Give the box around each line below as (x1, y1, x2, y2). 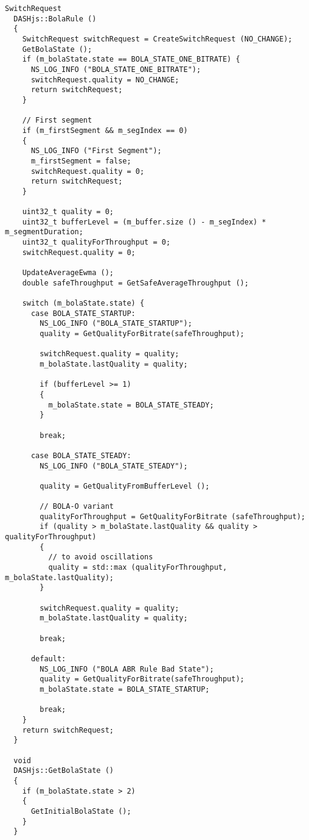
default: (30, 655, 66, 663)
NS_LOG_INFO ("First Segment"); (30, 146, 162, 156)
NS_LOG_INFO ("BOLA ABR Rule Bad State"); (40, 664, 214, 673)
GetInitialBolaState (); (30, 806, 131, 816)
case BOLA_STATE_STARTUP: (30, 309, 136, 318)
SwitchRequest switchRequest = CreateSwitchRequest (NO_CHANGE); (22, 34, 293, 43)
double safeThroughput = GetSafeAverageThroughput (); (22, 278, 249, 287)
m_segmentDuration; (5, 228, 83, 237)
